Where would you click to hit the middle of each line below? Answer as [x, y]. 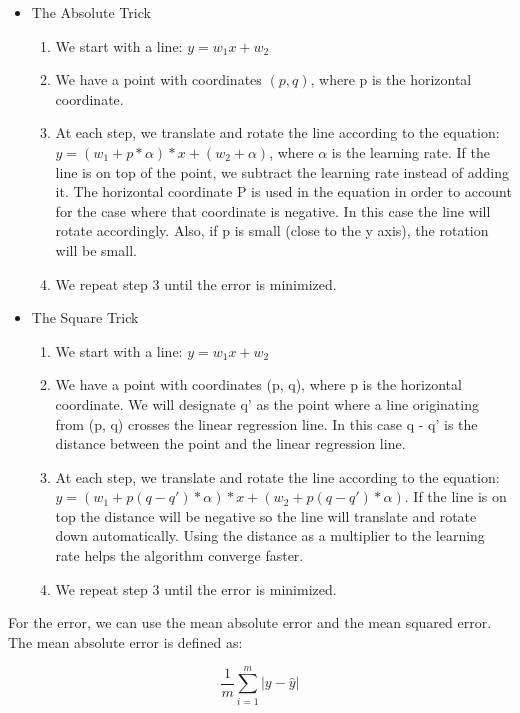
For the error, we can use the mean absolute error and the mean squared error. [250, 622]
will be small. [96, 249]
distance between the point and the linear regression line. [230, 443]
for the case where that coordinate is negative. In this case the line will [273, 210]
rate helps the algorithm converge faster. [179, 555]
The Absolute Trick [91, 12]
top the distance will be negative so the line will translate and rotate [266, 515]
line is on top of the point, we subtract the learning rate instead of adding [282, 171]
